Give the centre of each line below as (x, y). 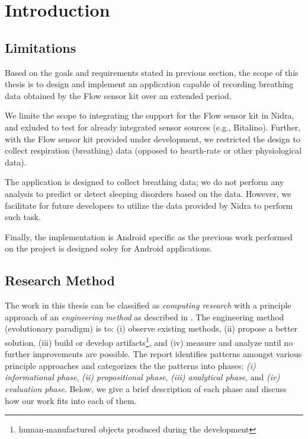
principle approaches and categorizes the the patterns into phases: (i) (130, 365)
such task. (23, 217)
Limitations (41, 47)
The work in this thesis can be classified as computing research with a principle (148, 305)
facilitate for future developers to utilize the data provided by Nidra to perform (149, 205)
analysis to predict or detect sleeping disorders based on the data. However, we (148, 193)
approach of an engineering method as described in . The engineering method (145, 316)
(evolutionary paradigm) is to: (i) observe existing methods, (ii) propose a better (151, 328)
